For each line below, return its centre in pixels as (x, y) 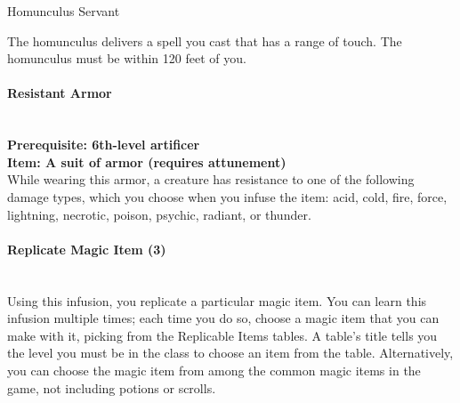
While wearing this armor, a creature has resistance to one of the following (211, 179)
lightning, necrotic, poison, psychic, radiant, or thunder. (159, 214)
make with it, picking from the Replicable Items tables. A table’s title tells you (222, 335)
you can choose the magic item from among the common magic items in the (214, 370)
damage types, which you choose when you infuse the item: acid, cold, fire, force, (227, 196)
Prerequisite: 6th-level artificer (104, 145)
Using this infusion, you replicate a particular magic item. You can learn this (217, 300)
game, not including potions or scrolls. (112, 387)
